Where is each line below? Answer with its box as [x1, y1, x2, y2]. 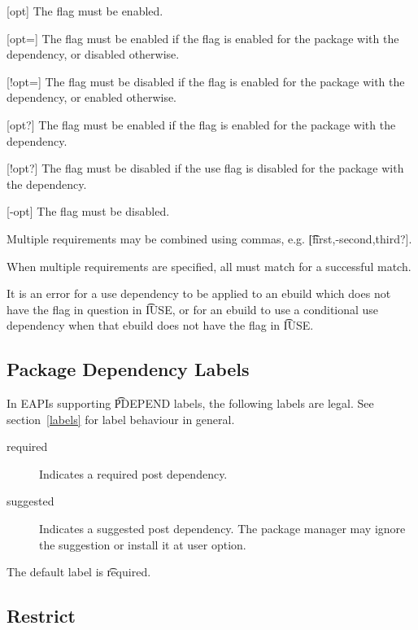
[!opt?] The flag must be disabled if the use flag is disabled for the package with [7, 160, 404, 177]
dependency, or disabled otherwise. [7, 46, 180, 63]
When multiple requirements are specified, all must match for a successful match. [7, 257, 411, 274]
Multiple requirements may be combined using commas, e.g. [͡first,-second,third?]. [7, 230, 412, 247]
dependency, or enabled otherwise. [7, 89, 177, 106]
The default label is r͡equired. [7, 563, 151, 580]
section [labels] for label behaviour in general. [7, 410, 235, 427]
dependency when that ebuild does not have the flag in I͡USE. [7, 317, 314, 334]
